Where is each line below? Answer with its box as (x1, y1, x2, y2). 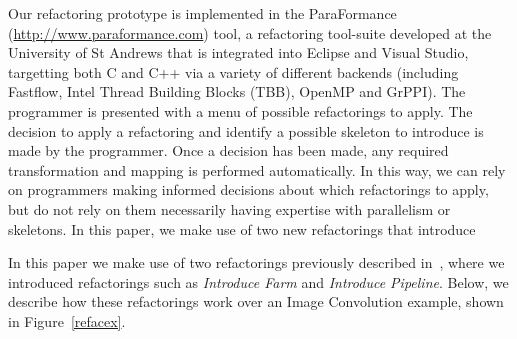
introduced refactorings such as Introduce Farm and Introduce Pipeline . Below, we (8, 271, 509, 292)
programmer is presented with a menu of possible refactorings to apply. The (8, 100, 473, 121)
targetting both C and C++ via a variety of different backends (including (8, 61, 459, 82)
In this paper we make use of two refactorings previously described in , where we (8, 252, 505, 273)
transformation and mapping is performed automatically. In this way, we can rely (8, 159, 506, 180)
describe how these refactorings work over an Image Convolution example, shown (8, 291, 504, 312)
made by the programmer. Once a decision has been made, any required (8, 140, 449, 161)
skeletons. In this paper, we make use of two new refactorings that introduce (8, 218, 476, 239)
